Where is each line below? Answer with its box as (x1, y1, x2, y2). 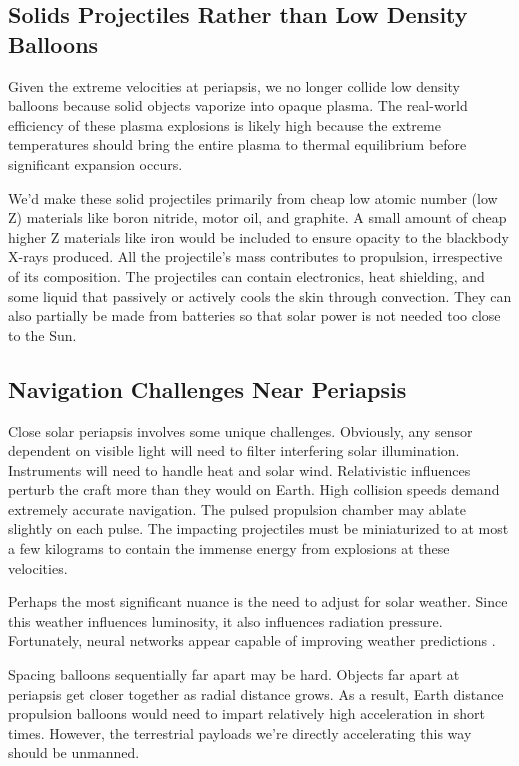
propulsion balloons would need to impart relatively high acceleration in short (8, 703, 485, 724)
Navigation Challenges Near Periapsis (8, 373, 407, 404)
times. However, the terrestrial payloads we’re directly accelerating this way (8, 722, 472, 743)
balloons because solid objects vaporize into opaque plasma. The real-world (8, 95, 468, 116)
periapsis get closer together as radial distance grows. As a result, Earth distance (8, 683, 504, 704)
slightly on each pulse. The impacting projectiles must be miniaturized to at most (8, 518, 509, 539)
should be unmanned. (8, 742, 140, 763)
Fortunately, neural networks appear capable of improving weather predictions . (8, 630, 496, 651)
